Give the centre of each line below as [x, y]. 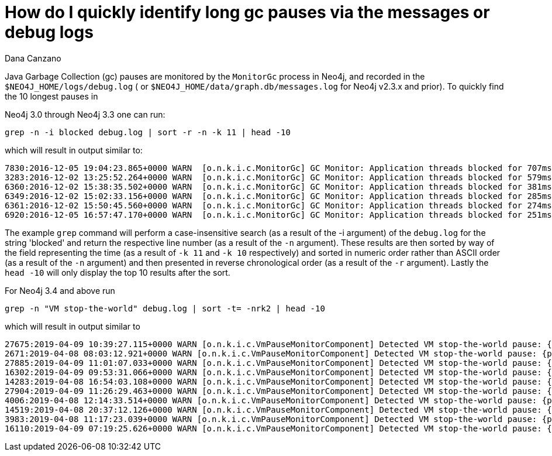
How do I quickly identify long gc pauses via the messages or [247, 12]
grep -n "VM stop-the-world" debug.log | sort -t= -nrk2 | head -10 [165, 308]
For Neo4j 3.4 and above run [60, 290]
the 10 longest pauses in [51, 96]
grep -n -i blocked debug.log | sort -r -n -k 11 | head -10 [148, 132]
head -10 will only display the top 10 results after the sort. [118, 272]
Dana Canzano [33, 58]
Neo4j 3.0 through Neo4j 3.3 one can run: [85, 114]
